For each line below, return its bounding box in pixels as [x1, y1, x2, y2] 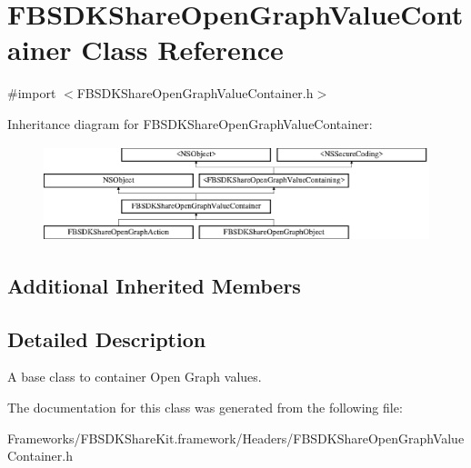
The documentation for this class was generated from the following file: [7, 397, 403, 416]
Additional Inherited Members [7, 271, 301, 299]
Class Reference [81, 31, 284, 68]
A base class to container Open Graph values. [7, 367, 262, 386]
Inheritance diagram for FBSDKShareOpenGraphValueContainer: [7, 114, 373, 133]
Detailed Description [7, 324, 206, 353]
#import [7, 84, 56, 103]
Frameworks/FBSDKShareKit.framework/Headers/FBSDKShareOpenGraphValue [7, 428, 465, 447]
